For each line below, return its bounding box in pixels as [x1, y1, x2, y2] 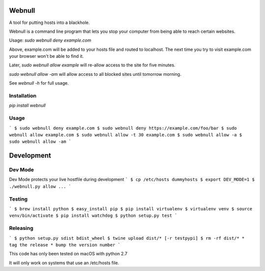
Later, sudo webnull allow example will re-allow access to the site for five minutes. [9, 62, 176, 68]
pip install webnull [9, 103, 46, 109]
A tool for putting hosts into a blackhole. [9, 20, 90, 25]
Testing [9, 196, 28, 203]
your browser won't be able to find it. [9, 53, 84, 59]
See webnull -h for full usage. [9, 80, 69, 86]
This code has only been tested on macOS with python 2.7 [9, 251, 128, 257]
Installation [9, 92, 37, 99]
